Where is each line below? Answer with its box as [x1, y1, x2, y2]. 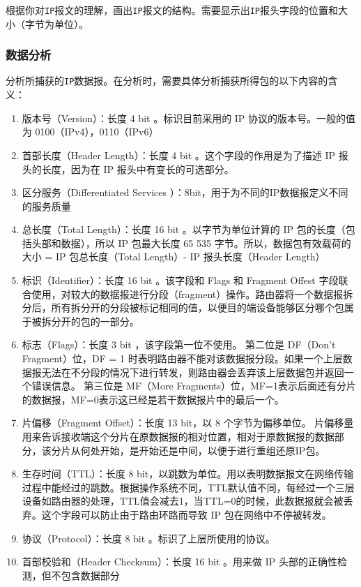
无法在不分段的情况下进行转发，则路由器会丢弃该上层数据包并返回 [41, 364, 344, 379]
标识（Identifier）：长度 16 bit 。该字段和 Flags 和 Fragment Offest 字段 [22, 273, 339, 288]
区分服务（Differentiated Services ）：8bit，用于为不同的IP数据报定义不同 [22, 185, 348, 200]
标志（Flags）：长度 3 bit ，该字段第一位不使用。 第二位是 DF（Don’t [22, 337, 336, 352]
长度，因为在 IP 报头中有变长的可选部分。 [41, 161, 234, 176]
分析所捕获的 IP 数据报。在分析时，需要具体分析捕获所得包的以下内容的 [6, 73, 328, 88]
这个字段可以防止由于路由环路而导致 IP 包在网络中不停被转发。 [41, 507, 332, 521]
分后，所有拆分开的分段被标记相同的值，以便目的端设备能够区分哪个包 [22, 300, 344, 315]
